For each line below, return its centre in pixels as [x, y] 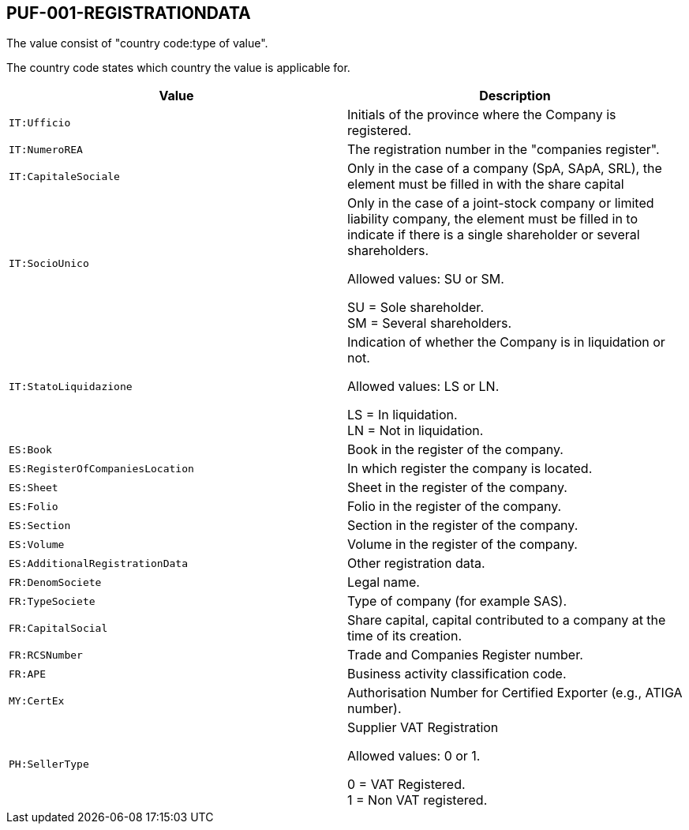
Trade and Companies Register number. [465, 655]
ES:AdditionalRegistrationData [98, 563]
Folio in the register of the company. [455, 507]
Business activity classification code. [457, 674]
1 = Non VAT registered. [418, 800]
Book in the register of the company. [455, 450]
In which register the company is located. [470, 469]
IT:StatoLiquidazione [71, 386]
